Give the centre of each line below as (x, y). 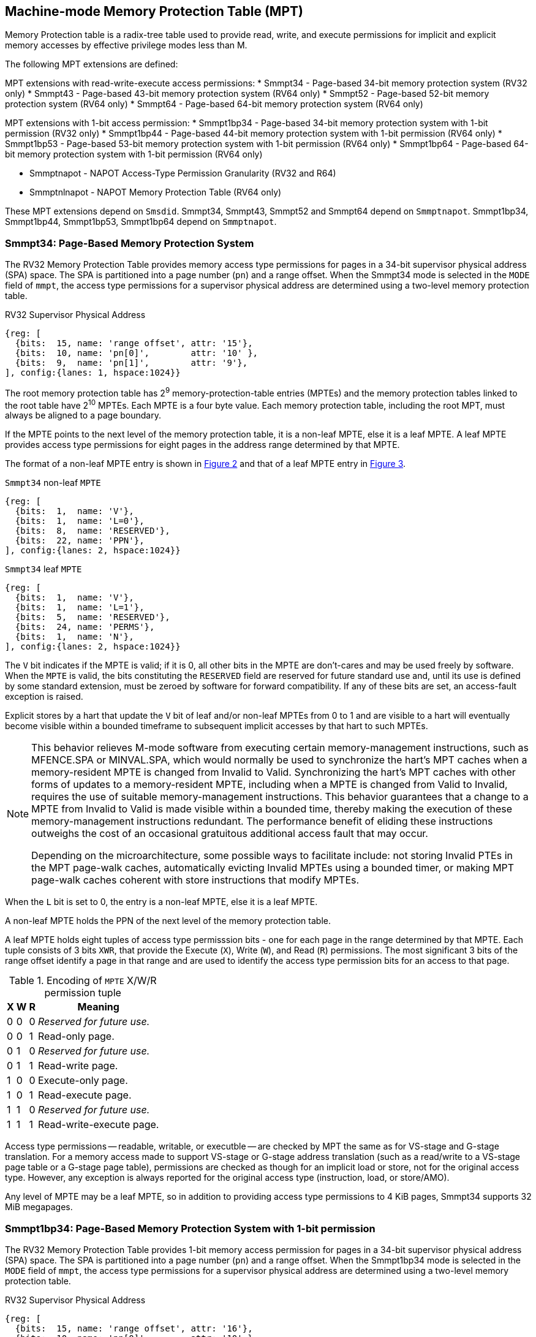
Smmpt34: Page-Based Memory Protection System (130, 243)
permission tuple (83, 993)
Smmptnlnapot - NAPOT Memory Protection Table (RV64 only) (156, 192)
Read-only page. (76, 1036)
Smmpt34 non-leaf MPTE (53, 483)
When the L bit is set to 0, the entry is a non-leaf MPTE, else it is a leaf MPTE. (161, 902)
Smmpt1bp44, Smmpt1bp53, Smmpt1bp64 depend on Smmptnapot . (141, 222)
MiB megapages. (39, 1207)
